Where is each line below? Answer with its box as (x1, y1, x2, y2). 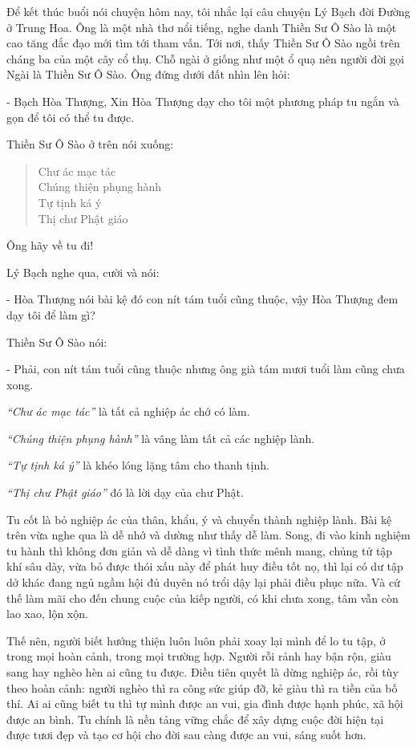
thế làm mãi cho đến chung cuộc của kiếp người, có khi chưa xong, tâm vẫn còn (6, 589, 399, 606)
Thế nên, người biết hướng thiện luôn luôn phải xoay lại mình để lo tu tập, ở (6, 632, 386, 648)
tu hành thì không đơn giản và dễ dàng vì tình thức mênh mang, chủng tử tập (6, 542, 393, 559)
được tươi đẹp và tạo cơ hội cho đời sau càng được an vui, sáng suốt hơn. (6, 726, 366, 743)
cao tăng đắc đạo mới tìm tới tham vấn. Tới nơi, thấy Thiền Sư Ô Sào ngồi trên (6, 35, 400, 51)
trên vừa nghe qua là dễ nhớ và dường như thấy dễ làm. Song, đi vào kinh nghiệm (6, 526, 411, 543)
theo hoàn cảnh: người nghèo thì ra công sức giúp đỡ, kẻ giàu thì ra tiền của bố (6, 679, 398, 696)
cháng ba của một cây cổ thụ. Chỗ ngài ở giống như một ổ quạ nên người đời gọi (6, 50, 404, 67)
